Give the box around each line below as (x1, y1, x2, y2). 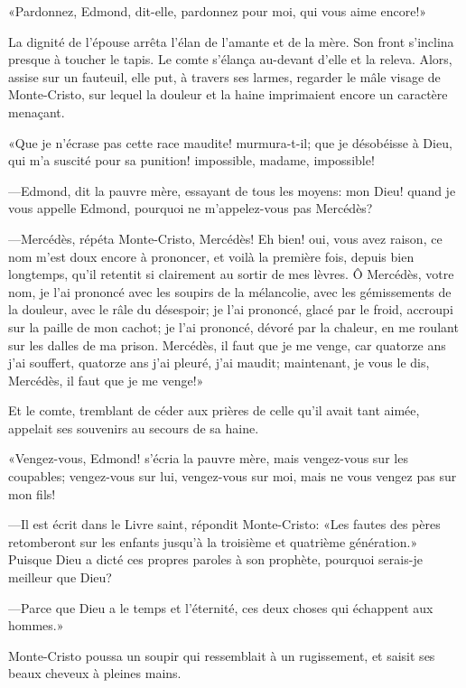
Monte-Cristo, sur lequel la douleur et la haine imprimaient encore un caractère (8, 85, 448, 104)
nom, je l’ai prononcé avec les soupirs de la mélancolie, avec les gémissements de (8, 282, 452, 301)
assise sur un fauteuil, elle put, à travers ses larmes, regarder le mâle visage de (8, 67, 441, 86)
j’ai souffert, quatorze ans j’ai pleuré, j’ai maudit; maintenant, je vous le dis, (8, 353, 430, 372)
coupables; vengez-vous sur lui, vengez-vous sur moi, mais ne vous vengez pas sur (8, 467, 457, 486)
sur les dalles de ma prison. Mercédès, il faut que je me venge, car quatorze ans (8, 335, 446, 354)
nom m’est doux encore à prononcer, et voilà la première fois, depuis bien (8, 246, 415, 265)
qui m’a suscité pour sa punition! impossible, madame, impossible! (8, 151, 375, 170)
